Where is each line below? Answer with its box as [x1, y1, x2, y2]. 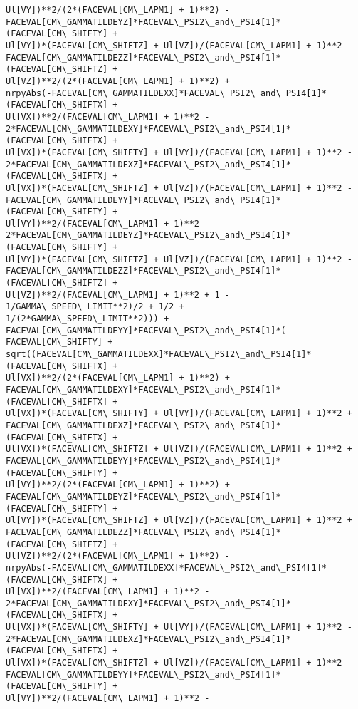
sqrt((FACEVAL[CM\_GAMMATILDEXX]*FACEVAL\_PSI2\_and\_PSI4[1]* [6, 349, 312, 360]
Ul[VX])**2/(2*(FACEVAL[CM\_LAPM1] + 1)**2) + [6, 373, 230, 383]
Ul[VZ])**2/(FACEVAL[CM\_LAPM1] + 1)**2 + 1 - [6, 289, 230, 300]
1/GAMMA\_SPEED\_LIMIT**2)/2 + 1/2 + [6, 301, 184, 312]
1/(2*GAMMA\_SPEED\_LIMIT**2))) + [6, 314, 169, 324]
